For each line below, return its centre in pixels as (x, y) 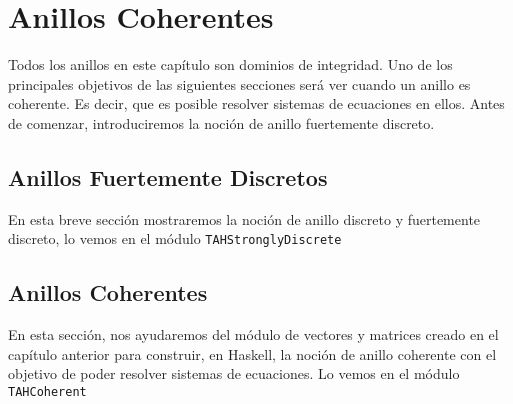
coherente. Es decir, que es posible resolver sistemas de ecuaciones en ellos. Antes (256, 103)
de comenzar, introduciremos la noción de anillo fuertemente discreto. (221, 122)
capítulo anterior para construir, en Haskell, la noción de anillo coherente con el (252, 353)
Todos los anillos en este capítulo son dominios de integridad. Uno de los (230, 64)
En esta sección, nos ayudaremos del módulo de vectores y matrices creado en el (253, 334)
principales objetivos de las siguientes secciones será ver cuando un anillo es (239, 83)
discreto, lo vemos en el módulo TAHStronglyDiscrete (175, 238)
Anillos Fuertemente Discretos (168, 176)
